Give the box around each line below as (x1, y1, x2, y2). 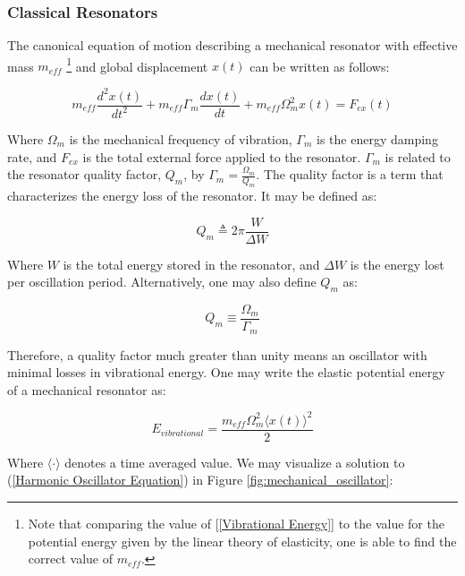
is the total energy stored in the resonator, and (63, 254, 320, 273)
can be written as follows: (249, 56, 390, 75)
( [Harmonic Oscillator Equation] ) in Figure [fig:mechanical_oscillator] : (7, 470, 393, 489)
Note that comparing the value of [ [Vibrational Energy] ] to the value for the (28, 514, 444, 533)
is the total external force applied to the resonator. (82, 147, 361, 166)
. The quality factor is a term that (256, 165, 444, 184)
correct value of (28, 549, 113, 568)
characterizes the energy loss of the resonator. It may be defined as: (7, 185, 377, 204)
